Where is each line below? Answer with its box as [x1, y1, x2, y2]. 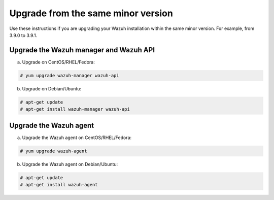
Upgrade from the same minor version [9, 8, 174, 19]
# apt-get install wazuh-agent [20, 182, 98, 188]
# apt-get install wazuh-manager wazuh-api [20, 107, 130, 112]
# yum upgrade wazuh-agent [20, 148, 87, 154]
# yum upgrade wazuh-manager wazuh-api [20, 73, 119, 78]
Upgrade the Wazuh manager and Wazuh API [9, 46, 155, 54]
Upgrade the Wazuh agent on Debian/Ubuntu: [22, 161, 118, 167]
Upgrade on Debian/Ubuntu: [22, 85, 81, 91]
